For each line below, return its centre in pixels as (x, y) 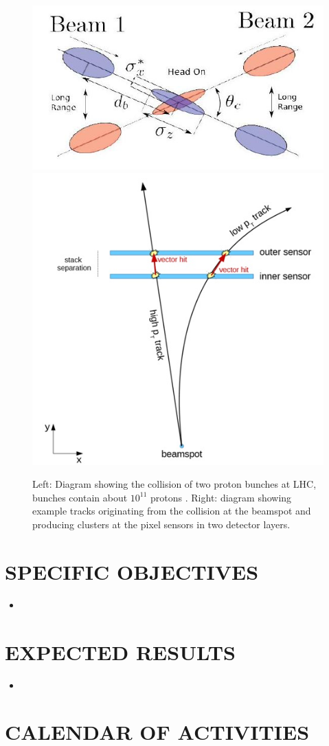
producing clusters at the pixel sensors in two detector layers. (161, 524)
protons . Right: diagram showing (221, 497)
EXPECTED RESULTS (120, 652)
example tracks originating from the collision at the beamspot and (172, 511)
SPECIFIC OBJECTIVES (132, 571)
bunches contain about (80, 497)
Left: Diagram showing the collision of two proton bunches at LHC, (174, 484)
